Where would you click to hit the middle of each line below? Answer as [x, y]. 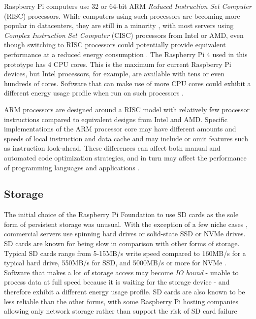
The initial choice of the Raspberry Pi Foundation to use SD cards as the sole [121, 214]
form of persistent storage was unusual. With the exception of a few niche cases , [126, 224]
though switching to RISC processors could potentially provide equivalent [115, 45]
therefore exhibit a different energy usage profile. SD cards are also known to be [125, 292]
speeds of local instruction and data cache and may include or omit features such [126, 138]
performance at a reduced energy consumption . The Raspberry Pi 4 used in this [126, 54]
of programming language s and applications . [72, 167]
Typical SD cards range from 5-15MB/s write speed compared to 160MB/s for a [125, 253]
